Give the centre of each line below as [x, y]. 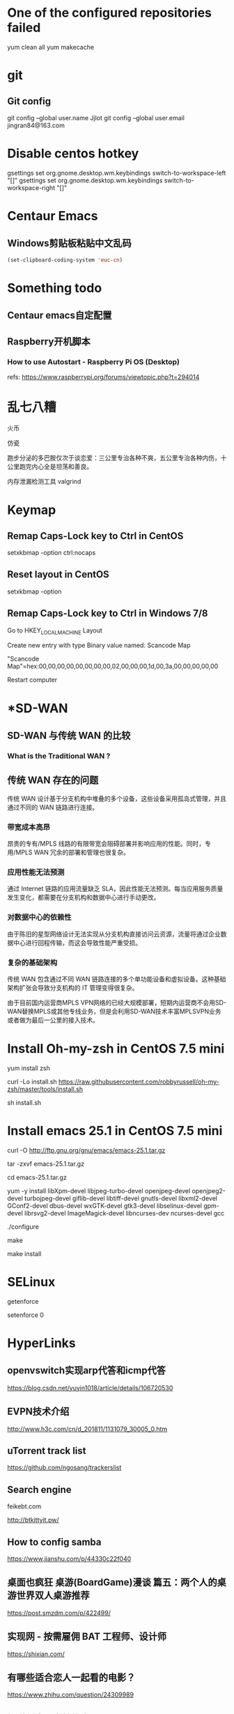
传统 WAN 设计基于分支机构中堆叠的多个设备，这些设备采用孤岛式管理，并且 [117, 798]
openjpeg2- [209, 1190]
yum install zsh [29, 1068]
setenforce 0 [25, 1315]
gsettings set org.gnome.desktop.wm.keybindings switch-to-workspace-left [117, 173]
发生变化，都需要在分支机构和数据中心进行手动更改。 [84, 898]
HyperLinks [42, 1343]
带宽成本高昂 [29, 827]
